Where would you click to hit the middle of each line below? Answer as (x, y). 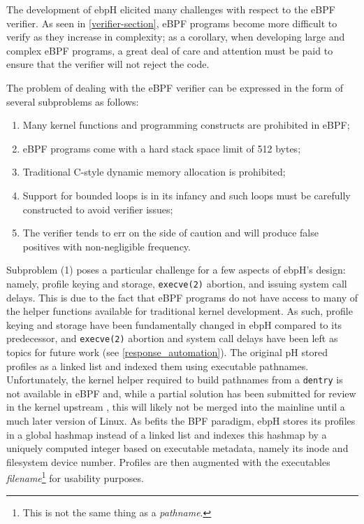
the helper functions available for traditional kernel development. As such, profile (180, 311)
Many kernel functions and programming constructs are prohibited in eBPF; (186, 125)
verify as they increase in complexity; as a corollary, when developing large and (176, 37)
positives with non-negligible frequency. (107, 246)
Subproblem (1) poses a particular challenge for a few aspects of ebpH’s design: (176, 270)
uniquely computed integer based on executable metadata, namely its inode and (177, 448)
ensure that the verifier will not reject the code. (108, 64)
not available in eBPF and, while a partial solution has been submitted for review (181, 393)
